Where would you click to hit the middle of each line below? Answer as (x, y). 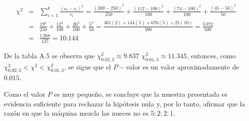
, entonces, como (211, 55)
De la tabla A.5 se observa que (50, 55)
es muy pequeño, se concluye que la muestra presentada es (141, 94)
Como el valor (25, 94)
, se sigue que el (88, 66)
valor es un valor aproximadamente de (183, 66)
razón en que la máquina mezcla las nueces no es (76, 113)
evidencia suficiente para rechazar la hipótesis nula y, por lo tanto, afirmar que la (124, 103)
